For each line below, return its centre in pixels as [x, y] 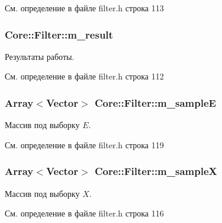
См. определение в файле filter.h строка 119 [84, 144]
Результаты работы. [40, 56]
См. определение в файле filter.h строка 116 [84, 213]
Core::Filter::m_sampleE [155, 102]
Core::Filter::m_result [59, 34]
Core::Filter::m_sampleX [156, 171]
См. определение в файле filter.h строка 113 [84, 8]
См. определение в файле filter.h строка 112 [84, 76]
